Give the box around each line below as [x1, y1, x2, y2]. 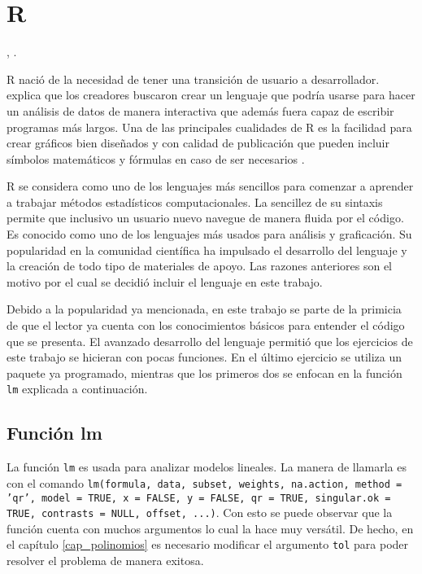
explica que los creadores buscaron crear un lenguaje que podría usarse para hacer [7, 86, 415, 103]
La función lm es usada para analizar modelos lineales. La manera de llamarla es [7, 458, 407, 475]
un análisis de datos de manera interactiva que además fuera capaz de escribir [7, 102, 394, 119]
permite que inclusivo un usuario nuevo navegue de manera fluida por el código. [7, 209, 404, 226]
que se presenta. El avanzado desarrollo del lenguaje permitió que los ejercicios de [7, 332, 413, 349]
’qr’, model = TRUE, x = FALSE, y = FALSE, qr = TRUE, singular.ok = [7, 492, 391, 504]
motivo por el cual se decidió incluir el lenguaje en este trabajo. [7, 273, 323, 290]
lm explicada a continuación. [7, 380, 148, 397]
